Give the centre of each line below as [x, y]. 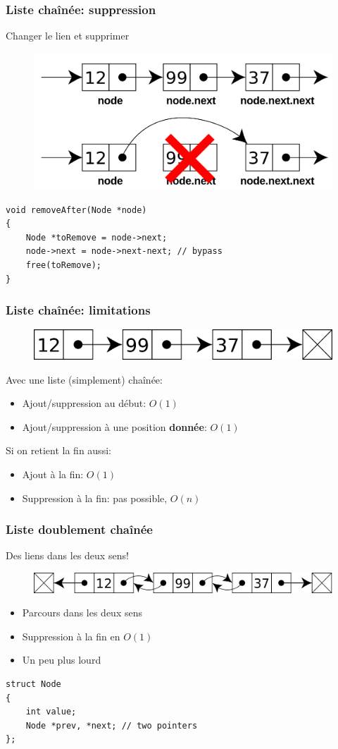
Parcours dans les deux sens [82, 613]
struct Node [33, 684]
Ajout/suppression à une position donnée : [114, 426]
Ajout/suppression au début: [84, 403]
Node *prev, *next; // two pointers [112, 725]
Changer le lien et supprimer [68, 36]
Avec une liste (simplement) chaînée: [84, 379]
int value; [51, 712]
